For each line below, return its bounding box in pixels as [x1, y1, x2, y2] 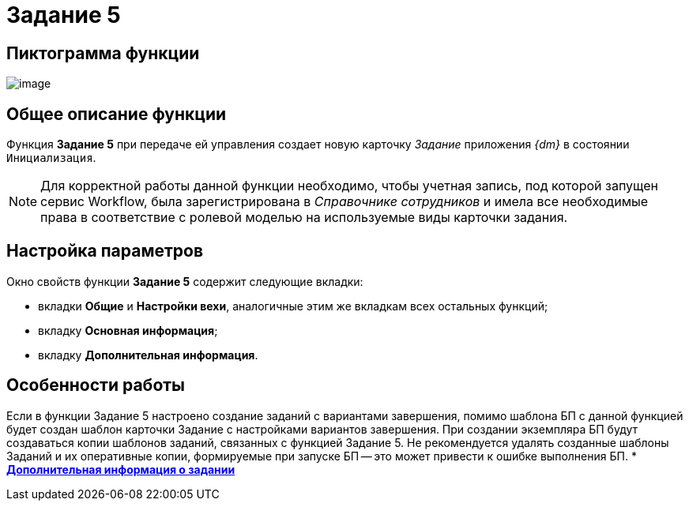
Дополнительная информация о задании [6, 462, 235, 476]
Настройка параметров [6, 241, 204, 261]
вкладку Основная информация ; [38, 323, 218, 337]
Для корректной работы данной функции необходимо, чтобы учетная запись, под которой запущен [40, 178, 658, 194]
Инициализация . [6, 151, 96, 165]
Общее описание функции [6, 103, 227, 124]
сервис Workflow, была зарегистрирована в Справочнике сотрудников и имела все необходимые [40, 193, 649, 210]
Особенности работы [6, 375, 186, 396]
